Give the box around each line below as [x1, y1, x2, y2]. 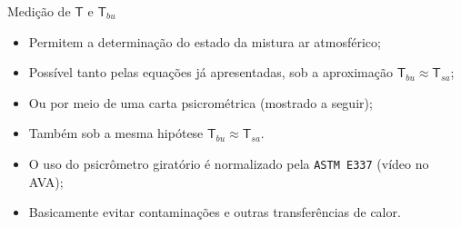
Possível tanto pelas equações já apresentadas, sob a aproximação [28, 63, 393, 82]
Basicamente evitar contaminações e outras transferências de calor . [28, 202, 401, 222]
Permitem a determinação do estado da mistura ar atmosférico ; [28, 32, 381, 51]
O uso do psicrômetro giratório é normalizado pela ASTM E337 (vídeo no [28, 153, 429, 173]
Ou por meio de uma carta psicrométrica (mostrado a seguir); [28, 93, 373, 112]
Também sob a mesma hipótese [28, 123, 204, 143]
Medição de [7, 2, 71, 20]
